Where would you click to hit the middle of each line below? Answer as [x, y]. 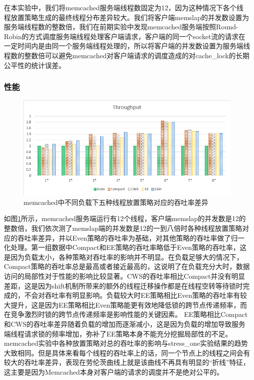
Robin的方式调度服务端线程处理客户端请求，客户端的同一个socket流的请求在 [125, 36]
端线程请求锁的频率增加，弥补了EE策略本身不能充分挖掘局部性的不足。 [118, 333]
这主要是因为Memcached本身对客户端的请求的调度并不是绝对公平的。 [114, 371]
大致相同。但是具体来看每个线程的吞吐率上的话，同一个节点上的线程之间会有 [127, 352]
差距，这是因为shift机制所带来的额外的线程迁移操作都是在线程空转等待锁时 [123, 285]
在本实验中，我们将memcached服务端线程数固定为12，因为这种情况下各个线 [124, 7]
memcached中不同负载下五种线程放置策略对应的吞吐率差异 [116, 202]
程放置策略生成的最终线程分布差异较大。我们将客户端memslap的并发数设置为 [127, 17]
